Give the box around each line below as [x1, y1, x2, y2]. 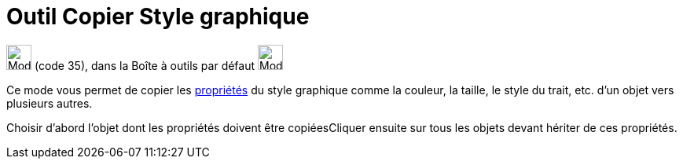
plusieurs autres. [6, 96, 93, 110]
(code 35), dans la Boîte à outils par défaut [34, 58, 255, 72]
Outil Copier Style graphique [6, 3, 310, 30]
